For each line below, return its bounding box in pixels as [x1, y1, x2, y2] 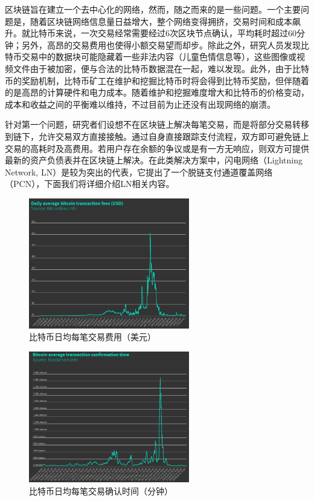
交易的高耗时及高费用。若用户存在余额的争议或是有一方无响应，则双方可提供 [5, 142, 309, 154]
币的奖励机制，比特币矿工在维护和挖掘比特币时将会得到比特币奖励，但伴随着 [5, 74, 309, 87]
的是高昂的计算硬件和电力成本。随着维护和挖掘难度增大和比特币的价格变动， [5, 86, 309, 99]
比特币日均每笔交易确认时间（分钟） [29, 484, 173, 497]
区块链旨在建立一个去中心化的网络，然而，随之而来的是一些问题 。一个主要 [5, 3, 301, 15]
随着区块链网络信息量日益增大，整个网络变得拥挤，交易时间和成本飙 [30, 15, 301, 27]
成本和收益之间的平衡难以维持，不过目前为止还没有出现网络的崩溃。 [5, 97, 275, 110]
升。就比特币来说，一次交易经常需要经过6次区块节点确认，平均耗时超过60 [5, 27, 296, 39]
